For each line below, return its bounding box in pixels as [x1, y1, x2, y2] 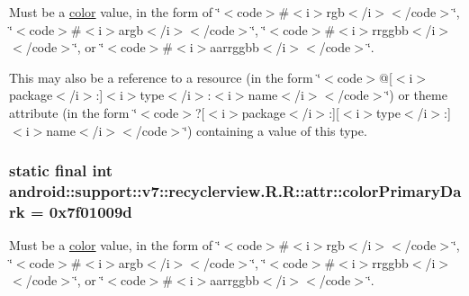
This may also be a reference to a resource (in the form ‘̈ [9, 67, 321, 86]
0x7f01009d [49, 200, 132, 222]
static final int [9, 159, 113, 182]
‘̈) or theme [385, 85, 447, 104]
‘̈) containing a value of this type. [184, 121, 367, 139]
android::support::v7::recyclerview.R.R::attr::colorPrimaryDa [9, 180, 462, 202]
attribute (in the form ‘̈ [9, 103, 138, 121]
